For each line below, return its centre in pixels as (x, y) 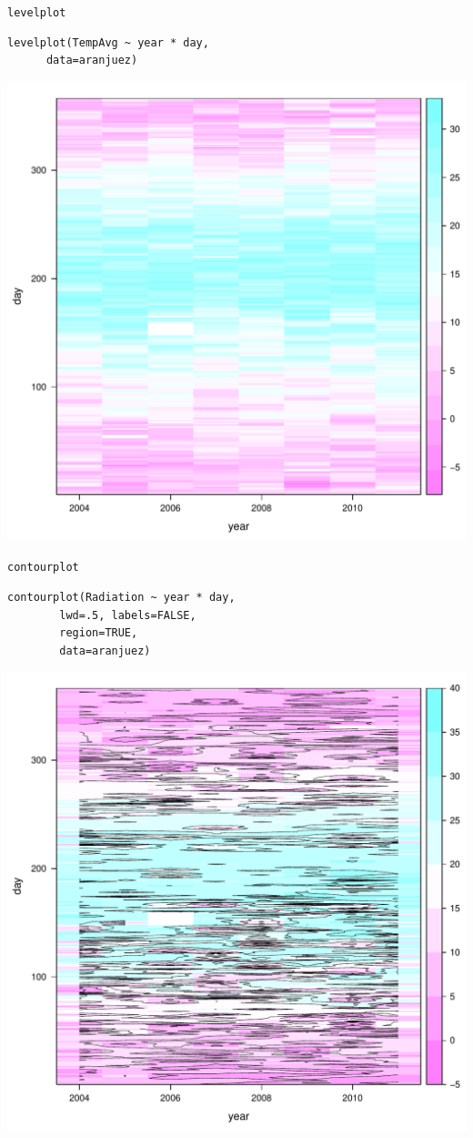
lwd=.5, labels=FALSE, (128, 615)
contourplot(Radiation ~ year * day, (121, 598)
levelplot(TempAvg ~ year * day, (108, 42)
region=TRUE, (99, 633)
